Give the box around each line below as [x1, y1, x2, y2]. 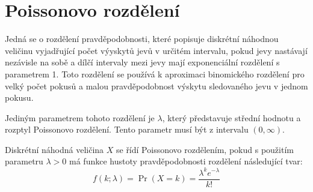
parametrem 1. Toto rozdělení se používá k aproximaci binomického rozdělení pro [5, 67, 305, 80]
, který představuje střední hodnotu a [162, 111, 301, 124]
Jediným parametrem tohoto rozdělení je [5, 111, 155, 124]
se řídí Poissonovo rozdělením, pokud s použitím [116, 143, 294, 155]
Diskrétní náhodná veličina [5, 143, 104, 155]
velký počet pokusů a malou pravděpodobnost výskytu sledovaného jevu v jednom [5, 79, 308, 92]
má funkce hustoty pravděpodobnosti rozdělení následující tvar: [69, 155, 303, 167]
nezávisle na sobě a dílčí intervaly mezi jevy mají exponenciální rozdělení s [5, 56, 280, 68]
